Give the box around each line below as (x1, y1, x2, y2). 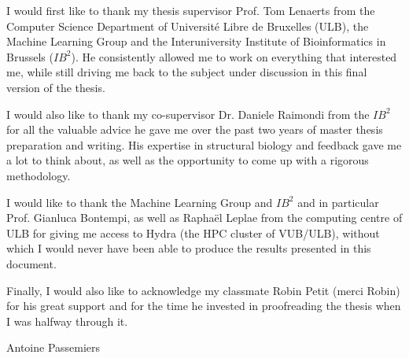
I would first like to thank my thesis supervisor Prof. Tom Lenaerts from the (6, 2, 375, 18)
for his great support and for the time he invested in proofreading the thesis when (6, 297, 401, 314)
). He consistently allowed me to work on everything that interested (71, 48, 397, 65)
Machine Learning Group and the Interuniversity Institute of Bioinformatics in (6, 33, 386, 50)
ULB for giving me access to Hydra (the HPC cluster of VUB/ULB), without (6, 224, 380, 241)
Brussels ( (6, 48, 53, 65)
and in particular (297, 194, 379, 210)
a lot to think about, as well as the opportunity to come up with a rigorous (6, 152, 369, 168)
